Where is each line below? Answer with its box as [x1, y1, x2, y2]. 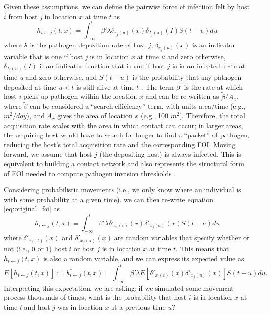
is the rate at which [184, 81, 243, 91]
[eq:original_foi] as [4, 203, 60, 214]
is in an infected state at [172, 61, 246, 71]
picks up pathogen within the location [23, 91, 137, 101]
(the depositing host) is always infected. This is [99, 149, 241, 159]
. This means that [176, 244, 229, 254]
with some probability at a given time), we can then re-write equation [4, 194, 213, 204]
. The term [141, 81, 174, 91]
